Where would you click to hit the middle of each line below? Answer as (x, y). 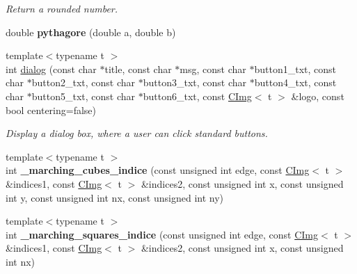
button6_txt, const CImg (197, 96)
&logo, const (318, 96)
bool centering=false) (51, 110)
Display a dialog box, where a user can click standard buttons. (137, 133)
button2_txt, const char (84, 82)
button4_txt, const (295, 82)
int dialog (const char (51, 68)
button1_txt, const (295, 68)
